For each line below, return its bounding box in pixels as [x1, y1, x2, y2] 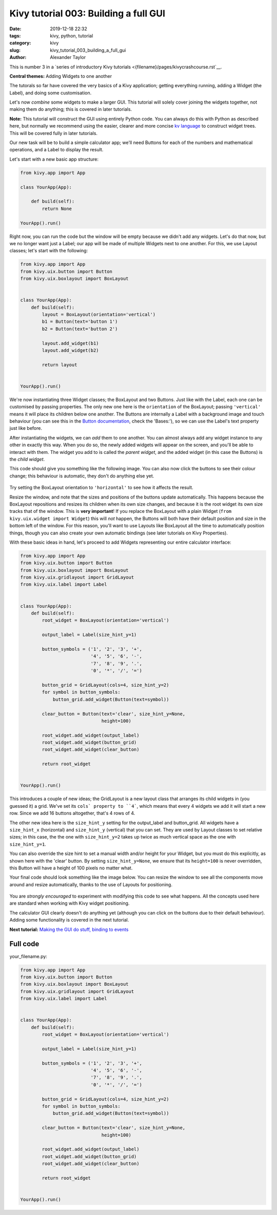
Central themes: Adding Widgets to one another [9, 73, 112, 79]
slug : [9, 47, 21, 53]
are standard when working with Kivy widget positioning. [9, 900, 130, 906]
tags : [9, 32, 21, 38]
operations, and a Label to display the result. [9, 147, 104, 153]
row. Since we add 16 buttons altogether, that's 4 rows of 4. [9, 810, 135, 816]
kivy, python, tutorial [50, 32, 93, 38]
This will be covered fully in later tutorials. [9, 130, 97, 136]
